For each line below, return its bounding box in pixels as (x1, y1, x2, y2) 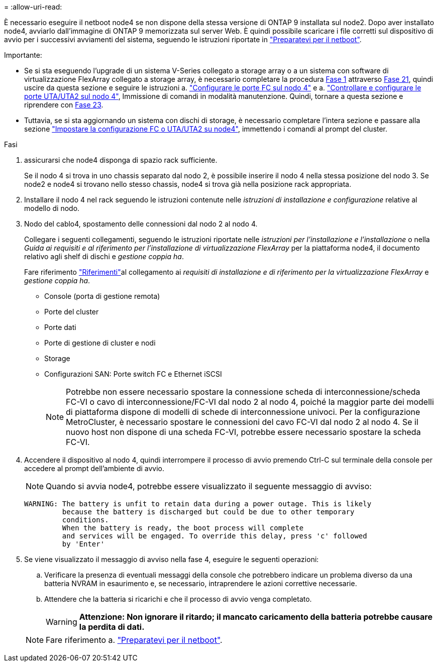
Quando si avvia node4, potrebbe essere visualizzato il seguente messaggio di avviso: (46, 481, 372, 491)
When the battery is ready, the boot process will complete (62, 524, 304, 532)
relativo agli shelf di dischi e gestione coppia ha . (24, 252, 184, 261)
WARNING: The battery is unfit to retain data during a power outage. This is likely (24, 500, 372, 508)
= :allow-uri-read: (4, 3, 62, 11)
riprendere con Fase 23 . (24, 100, 103, 109)
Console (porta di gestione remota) (44, 292, 160, 300)
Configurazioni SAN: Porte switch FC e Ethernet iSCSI (44, 370, 222, 378)
